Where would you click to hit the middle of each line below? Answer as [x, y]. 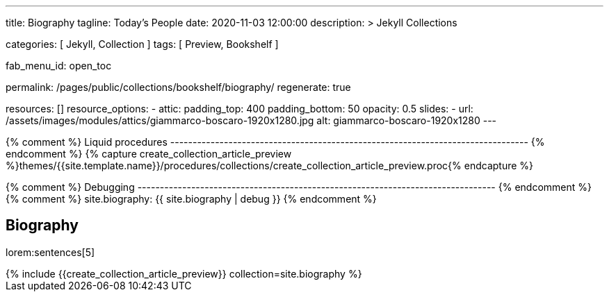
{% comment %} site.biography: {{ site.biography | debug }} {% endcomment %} [191, 199]
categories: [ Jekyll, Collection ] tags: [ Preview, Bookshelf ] [142, 44]
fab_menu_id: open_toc [59, 66]
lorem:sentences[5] [50, 252]
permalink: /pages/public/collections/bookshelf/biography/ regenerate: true [178, 87]
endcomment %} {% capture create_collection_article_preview [149, 154]
